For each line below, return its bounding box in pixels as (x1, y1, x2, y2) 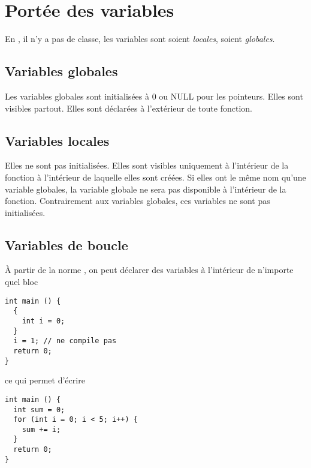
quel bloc (5, 275, 38, 288)
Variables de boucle (5, 235, 128, 254)
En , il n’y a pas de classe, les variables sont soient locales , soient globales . (5, 32, 275, 45)
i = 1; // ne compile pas (13, 337, 117, 346)
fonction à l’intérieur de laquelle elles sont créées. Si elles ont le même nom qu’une (5, 170, 306, 183)
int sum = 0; (13, 405, 65, 414)
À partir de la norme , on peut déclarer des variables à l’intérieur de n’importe (5, 263, 294, 276)
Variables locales (5, 131, 110, 149)
